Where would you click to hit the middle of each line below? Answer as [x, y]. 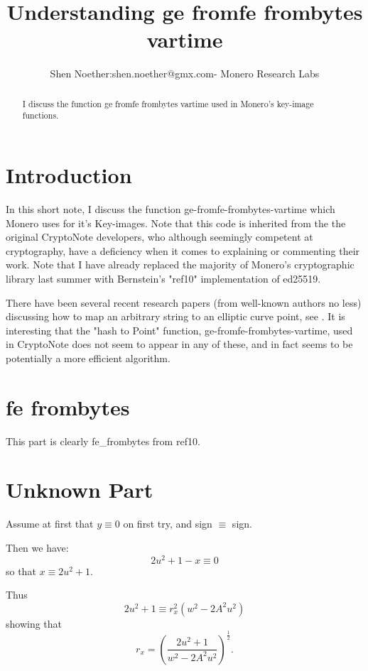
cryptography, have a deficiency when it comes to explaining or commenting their [183, 250]
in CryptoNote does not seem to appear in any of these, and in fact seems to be [179, 344]
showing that [34, 623]
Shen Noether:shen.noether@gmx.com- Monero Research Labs [185, 73]
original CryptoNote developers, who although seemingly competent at [159, 237]
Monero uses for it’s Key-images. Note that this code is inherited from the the [176, 223]
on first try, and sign [168, 524]
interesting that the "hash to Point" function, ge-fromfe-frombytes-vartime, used [179, 330]
